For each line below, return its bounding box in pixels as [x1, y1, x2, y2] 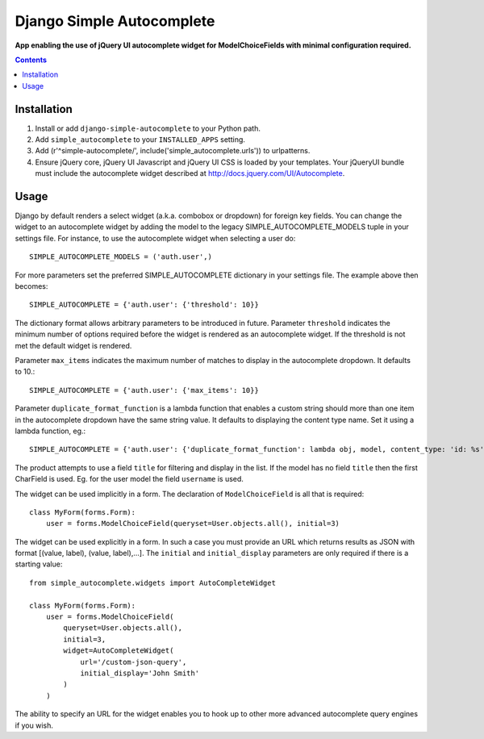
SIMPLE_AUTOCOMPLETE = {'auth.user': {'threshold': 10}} [29, 300, 260, 310]
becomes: [15, 282, 48, 291]
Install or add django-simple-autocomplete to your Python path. [35, 123, 261, 133]
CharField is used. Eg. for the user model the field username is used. [15, 474, 244, 484]
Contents [15, 55, 48, 65]
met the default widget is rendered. [15, 340, 132, 350]
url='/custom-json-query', [80, 658, 187, 666]
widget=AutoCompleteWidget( [63, 646, 174, 655]
